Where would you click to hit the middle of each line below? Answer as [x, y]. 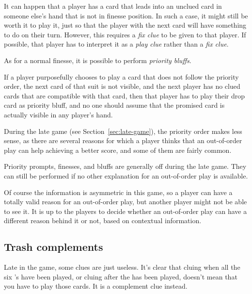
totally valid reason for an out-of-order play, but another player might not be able [126, 202]
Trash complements [54, 247]
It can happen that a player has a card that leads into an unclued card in [113, 6]
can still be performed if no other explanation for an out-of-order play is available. [126, 175]
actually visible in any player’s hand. [58, 114]
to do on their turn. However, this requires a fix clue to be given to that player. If [125, 34]
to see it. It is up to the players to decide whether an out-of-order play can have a [126, 211]
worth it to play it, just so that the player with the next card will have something [125, 25]
